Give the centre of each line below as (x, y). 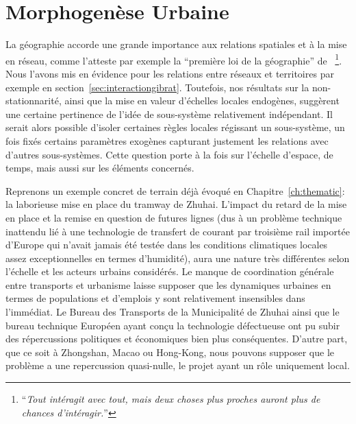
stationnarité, (34, 101)
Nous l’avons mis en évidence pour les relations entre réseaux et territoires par (170, 73)
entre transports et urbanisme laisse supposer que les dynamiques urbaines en (168, 284)
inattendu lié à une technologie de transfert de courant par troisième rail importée (178, 231)
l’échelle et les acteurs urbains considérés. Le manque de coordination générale (170, 271)
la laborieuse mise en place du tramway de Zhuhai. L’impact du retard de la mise (176, 204)
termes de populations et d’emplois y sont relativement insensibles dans (155, 298)
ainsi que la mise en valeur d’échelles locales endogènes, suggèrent (202, 101)
